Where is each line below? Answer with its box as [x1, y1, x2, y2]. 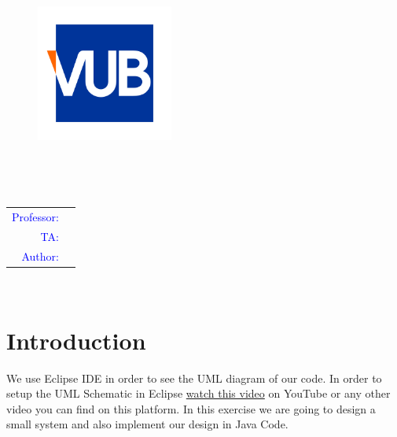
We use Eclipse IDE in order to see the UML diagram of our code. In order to [6, 369, 382, 386]
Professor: [12, 209, 59, 225]
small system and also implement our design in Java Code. [6, 416, 289, 432]
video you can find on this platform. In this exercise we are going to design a [6, 400, 376, 417]
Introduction [6, 324, 146, 356]
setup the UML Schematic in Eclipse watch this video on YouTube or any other [6, 385, 391, 402]
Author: [21, 247, 59, 264]
